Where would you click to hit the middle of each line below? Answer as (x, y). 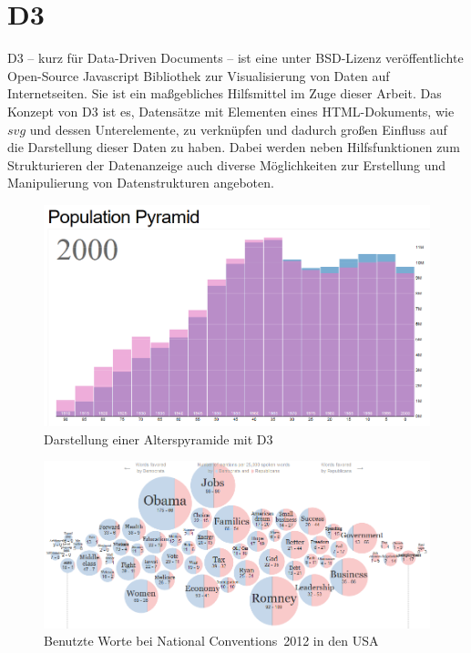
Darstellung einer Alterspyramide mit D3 (159, 439)
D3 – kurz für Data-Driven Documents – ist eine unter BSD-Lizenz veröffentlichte (235, 58)
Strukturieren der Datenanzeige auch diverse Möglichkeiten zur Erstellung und (227, 164)
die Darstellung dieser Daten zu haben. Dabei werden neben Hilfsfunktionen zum (234, 147)
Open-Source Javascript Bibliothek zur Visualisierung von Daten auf (199, 75)
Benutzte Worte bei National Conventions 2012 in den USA (211, 641)
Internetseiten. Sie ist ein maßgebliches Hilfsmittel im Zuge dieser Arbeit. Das (225, 93)
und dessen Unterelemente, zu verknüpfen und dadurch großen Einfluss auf (238, 129)
